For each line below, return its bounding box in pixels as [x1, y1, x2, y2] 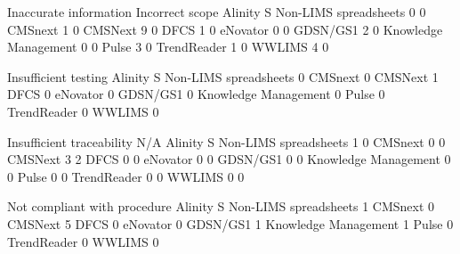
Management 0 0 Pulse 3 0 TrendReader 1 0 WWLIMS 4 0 [7, 37, 329, 56]
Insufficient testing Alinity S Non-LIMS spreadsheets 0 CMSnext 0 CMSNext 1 [7, 67, 439, 86]
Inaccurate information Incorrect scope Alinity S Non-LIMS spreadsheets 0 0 [7, 3, 426, 20]
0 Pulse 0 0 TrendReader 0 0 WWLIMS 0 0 [7, 167, 245, 185]
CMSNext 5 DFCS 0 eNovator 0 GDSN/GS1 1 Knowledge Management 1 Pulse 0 [7, 214, 454, 233]
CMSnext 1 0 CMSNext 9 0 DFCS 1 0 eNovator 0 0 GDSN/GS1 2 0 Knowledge [7, 20, 443, 38]
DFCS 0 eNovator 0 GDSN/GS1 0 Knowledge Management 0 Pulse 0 [7, 85, 385, 103]
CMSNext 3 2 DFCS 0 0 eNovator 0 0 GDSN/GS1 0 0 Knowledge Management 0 [7, 150, 451, 168]
